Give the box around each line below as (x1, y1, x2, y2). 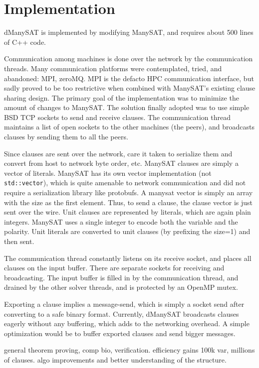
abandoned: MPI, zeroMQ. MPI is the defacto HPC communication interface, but (4, 73, 254, 83)
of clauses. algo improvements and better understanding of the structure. (4, 355, 227, 365)
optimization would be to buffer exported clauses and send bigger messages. (4, 328, 236, 338)
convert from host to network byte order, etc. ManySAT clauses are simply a (4, 158, 239, 168)
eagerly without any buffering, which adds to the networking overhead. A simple (4, 318, 250, 329)
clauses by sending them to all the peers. (4, 131, 128, 142)
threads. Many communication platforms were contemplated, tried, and (4, 63, 222, 73)
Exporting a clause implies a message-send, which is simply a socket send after (4, 299, 245, 309)
